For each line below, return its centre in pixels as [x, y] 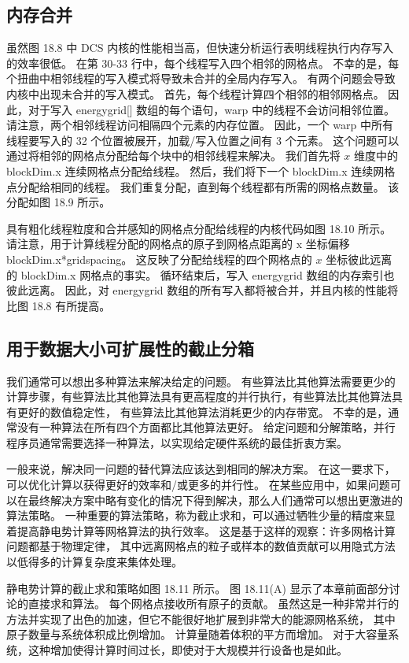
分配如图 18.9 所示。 [59, 202]
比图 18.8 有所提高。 [59, 305]
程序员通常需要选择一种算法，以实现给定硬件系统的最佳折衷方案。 [177, 442]
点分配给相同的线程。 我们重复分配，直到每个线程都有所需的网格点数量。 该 [203, 186]
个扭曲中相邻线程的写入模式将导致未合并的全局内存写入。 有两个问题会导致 [201, 78]
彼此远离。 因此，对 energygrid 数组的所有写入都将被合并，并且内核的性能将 [203, 290]
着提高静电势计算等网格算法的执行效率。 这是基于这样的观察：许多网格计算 [201, 530]
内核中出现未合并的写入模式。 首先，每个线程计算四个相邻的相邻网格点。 [195, 93]
